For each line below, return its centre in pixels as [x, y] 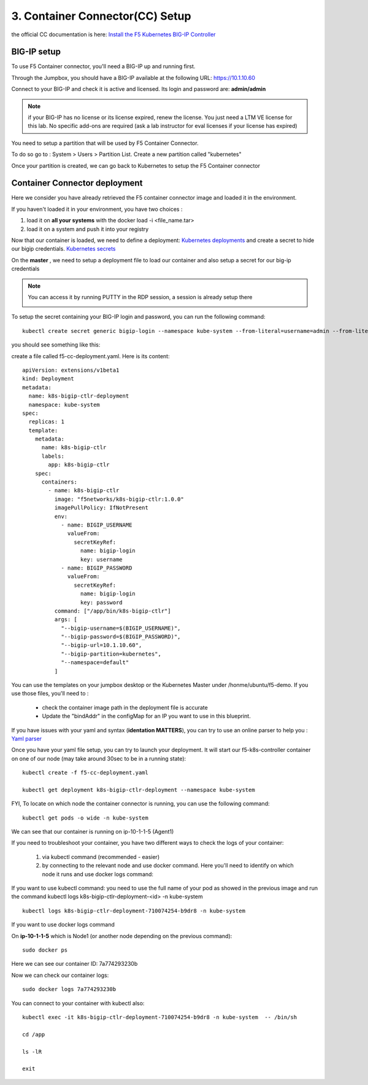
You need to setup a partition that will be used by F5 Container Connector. [105, 143]
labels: [53, 456]
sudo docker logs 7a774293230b [69, 989]
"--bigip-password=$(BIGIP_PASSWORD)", [121, 637]
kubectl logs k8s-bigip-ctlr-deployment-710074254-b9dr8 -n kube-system [134, 911]
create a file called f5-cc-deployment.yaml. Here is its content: [90, 356]
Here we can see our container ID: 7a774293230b [75, 964]
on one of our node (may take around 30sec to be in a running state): [99, 758]
